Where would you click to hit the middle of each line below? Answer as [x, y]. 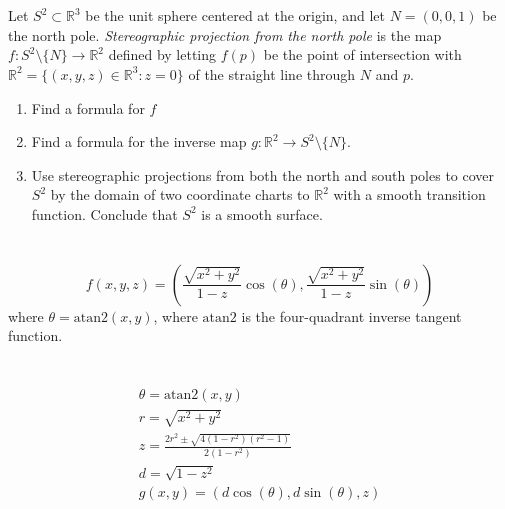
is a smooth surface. [262, 213]
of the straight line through [272, 73]
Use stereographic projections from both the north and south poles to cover [263, 174]
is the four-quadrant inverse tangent [351, 315]
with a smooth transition [409, 194]
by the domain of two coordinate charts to [180, 194]
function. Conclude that [104, 213]
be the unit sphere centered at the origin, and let [235, 15]
